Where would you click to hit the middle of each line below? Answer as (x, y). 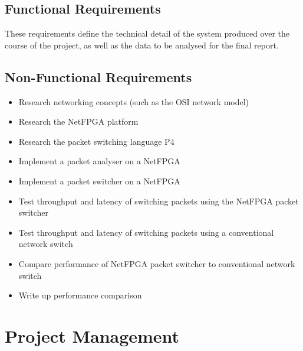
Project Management (92, 335)
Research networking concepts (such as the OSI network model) (134, 101)
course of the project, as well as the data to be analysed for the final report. (142, 45)
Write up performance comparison (80, 295)
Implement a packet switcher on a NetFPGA (99, 181)
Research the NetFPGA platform (78, 121)
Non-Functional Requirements (98, 77)
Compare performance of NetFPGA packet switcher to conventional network (157, 263)
